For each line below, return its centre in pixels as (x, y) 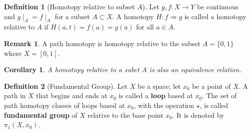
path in (15, 95)
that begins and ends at (72, 95)
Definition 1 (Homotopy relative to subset (70, 6)
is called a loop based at (156, 95)
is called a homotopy (215, 16)
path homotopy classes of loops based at (65, 105)
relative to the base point (126, 115)
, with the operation (164, 105)
